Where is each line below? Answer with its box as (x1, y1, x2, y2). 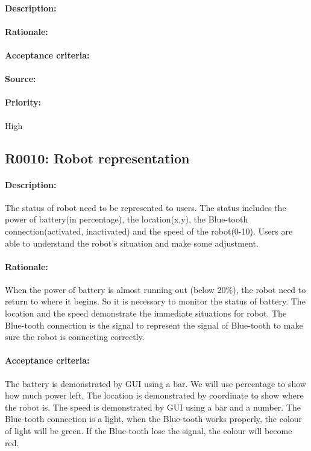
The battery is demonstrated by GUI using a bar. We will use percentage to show (5, 377, 306, 389)
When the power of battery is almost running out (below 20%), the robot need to (5, 283, 306, 295)
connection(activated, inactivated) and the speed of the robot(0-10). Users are (5, 224, 293, 237)
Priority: (5, 96, 42, 109)
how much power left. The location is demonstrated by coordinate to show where (5, 389, 304, 402)
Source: (5, 72, 36, 85)
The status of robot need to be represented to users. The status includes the (5, 201, 286, 213)
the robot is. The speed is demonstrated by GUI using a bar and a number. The (5, 400, 301, 413)
